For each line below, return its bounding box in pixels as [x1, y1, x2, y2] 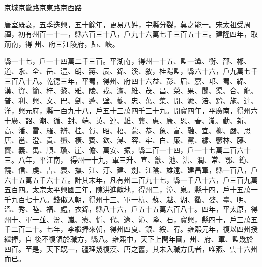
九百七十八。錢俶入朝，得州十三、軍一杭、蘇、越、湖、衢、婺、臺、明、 [11, 194, 251, 204]
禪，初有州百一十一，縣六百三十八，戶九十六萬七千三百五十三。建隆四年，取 [4, 29, 258, 39]
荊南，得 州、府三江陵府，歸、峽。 [4, 38, 119, 49]
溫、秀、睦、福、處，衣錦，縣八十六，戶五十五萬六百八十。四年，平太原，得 [4, 204, 258, 215]
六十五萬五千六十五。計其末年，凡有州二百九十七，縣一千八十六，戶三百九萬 [4, 174, 258, 185]
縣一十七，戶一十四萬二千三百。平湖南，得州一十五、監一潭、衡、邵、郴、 [4, 56, 251, 66]
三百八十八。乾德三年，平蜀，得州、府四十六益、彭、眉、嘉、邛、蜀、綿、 [4, 75, 251, 86]
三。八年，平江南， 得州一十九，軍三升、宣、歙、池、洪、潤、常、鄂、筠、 [4, 154, 253, 165]
